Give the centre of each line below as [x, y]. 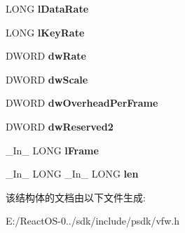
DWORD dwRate [46, 56]
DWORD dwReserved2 [60, 126]
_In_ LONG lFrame [52, 150]
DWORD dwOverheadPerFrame [82, 103]
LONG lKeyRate [45, 32]
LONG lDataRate [47, 8]
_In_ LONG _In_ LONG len [72, 174]
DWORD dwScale [47, 79]
